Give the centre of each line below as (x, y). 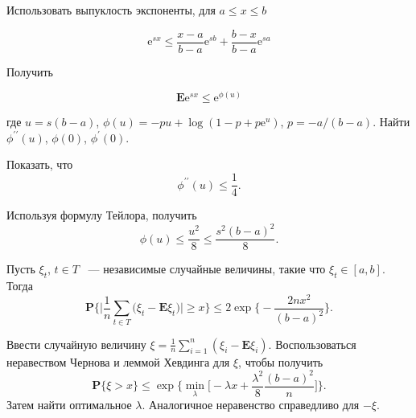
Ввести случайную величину (76, 344)
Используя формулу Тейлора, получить (102, 215)
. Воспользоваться (312, 344)
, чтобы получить (281, 361)
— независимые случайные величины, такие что (207, 269)
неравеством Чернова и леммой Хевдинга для (118, 361)
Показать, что (40, 164)
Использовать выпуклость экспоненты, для (111, 10)
